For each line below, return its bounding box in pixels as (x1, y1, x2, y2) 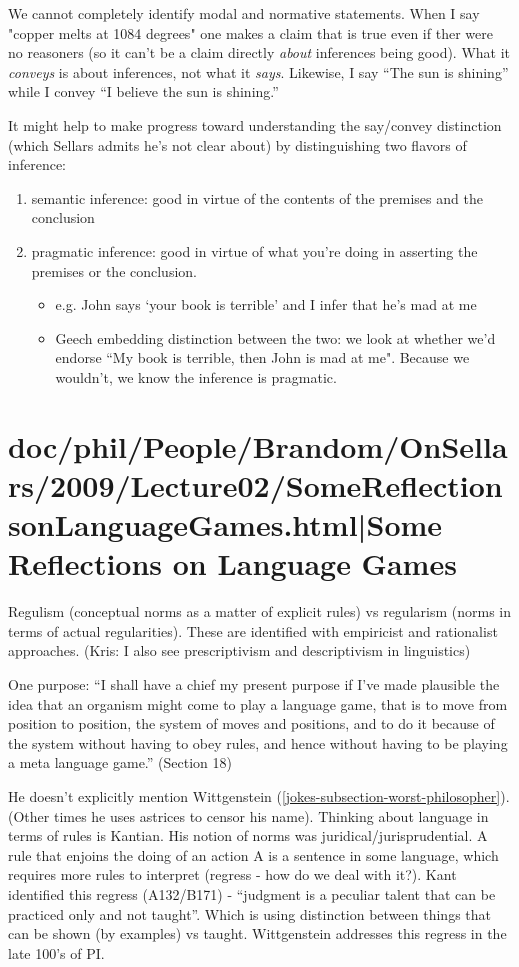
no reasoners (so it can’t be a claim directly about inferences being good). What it (8, 42, 511, 63)
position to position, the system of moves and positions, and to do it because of (8, 713, 495, 734)
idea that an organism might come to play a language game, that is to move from (8, 693, 508, 714)
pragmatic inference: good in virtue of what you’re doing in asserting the (31, 240, 478, 261)
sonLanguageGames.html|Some (8, 504, 443, 545)
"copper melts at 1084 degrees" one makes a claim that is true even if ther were (8, 22, 493, 43)
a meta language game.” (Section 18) (8, 752, 232, 773)
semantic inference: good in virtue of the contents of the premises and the (31, 187, 483, 208)
